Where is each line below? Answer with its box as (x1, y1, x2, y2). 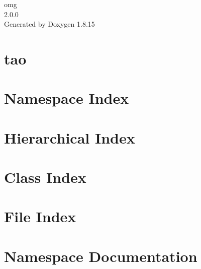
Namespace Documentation (4, 245, 197, 266)
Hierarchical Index (4, 127, 135, 148)
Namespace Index (4, 88, 129, 108)
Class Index (4, 167, 86, 187)
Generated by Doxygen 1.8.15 (4, 19, 95, 29)
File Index (4, 206, 76, 227)
